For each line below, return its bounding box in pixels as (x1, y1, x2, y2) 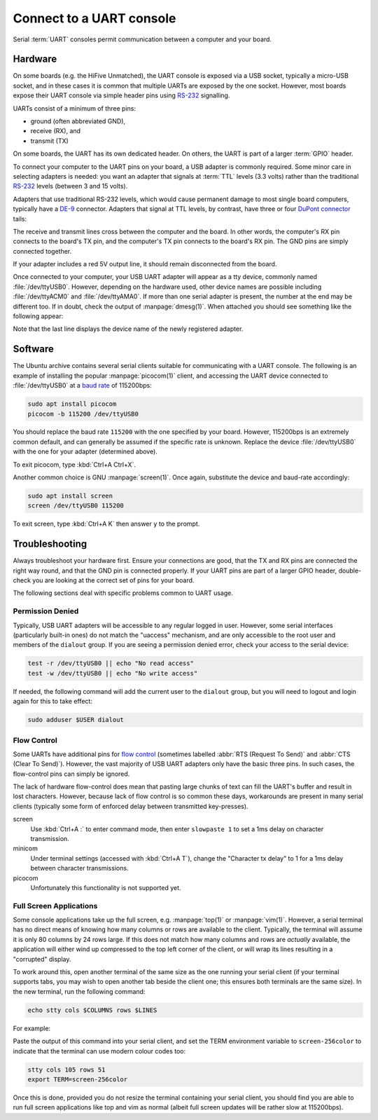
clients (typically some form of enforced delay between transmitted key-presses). (13, 802, 248, 810)
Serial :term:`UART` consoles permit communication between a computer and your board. (13, 35, 272, 43)
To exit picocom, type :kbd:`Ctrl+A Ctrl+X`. (13, 460, 136, 469)
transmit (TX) (30, 137, 69, 145)
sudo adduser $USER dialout (27, 716, 124, 724)
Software (13, 343, 54, 355)
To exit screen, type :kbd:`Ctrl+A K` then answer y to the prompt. (13, 519, 200, 528)
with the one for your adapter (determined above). (13, 447, 157, 456)
